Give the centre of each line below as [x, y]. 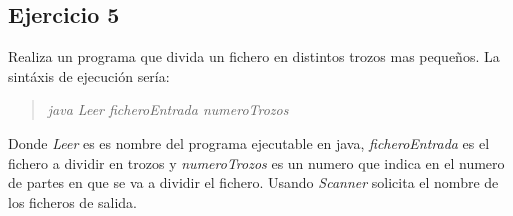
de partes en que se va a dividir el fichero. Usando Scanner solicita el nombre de [253, 182]
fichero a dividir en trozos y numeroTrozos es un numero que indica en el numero [256, 162]
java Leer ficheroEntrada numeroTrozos [168, 109]
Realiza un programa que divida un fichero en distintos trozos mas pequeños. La [254, 56]
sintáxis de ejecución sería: [89, 75]
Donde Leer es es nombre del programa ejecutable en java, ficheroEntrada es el [249, 142]
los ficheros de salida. [72, 201]
